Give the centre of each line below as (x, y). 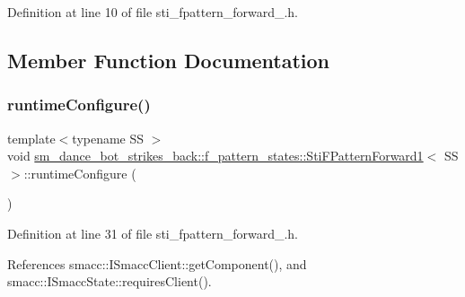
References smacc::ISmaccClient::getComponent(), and (157, 263)
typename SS (108, 138)
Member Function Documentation (169, 60)
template (31, 138)
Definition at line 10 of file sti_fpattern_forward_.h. (153, 12)
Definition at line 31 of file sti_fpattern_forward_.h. (153, 233)
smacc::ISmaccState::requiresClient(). (110, 281)
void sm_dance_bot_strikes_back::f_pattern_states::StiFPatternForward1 (215, 156)
